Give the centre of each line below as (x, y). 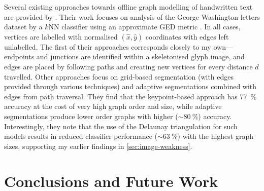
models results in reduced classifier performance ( (81, 136)
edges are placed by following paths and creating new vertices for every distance (128, 66)
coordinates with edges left (187, 36)
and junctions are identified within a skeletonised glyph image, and (140, 56)
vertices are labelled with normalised (61, 36)
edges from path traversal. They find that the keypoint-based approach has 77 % (130, 96)
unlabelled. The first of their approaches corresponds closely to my (108, 46)
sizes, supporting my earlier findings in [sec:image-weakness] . (98, 146)
